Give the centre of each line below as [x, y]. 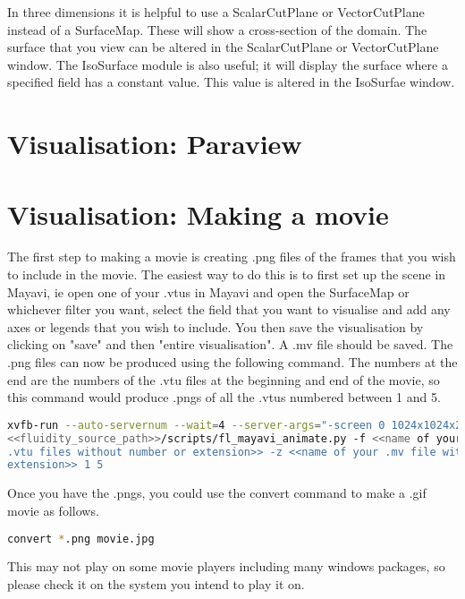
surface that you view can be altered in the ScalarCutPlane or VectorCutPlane [223, 47]
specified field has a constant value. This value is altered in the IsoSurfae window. [231, 82]
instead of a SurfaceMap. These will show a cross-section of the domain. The [217, 29]
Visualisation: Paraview [155, 144]
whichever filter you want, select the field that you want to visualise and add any [229, 309]
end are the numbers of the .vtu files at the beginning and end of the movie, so [224, 379]
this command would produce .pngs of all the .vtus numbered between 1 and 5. [224, 397]
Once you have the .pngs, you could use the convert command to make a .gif [217, 493]
